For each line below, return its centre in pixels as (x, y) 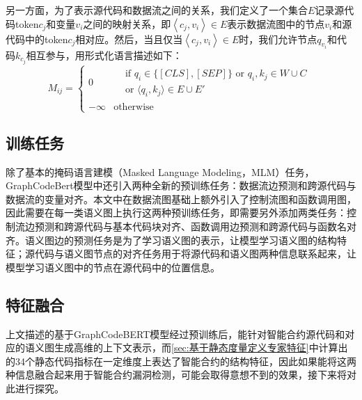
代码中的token (37, 39)
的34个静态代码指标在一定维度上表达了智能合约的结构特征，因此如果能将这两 (181, 361)
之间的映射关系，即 (127, 23)
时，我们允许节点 (278, 39)
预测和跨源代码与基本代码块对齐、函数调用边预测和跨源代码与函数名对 (195, 226)
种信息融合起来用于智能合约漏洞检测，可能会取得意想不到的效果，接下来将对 (181, 375)
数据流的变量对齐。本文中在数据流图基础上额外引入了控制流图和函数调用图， (181, 199)
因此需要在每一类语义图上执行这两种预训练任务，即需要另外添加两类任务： (176, 213)
